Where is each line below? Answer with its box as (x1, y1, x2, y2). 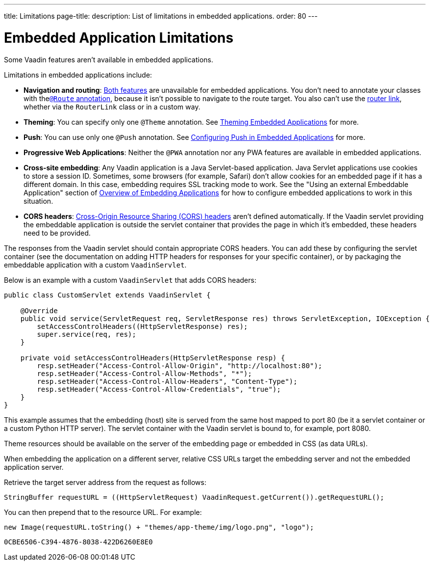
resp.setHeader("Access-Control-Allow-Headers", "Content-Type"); (37, 377, 298, 385)
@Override (20, 306, 58, 315)
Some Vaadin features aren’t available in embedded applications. (4, 55, 213, 64)
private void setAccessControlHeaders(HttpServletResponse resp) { (20, 353, 285, 362)
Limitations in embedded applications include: (4, 70, 152, 79)
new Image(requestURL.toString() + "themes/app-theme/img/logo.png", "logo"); (4, 523, 314, 531)
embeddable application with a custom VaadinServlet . (4, 260, 187, 269)
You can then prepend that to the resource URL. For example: (4, 508, 202, 516)
